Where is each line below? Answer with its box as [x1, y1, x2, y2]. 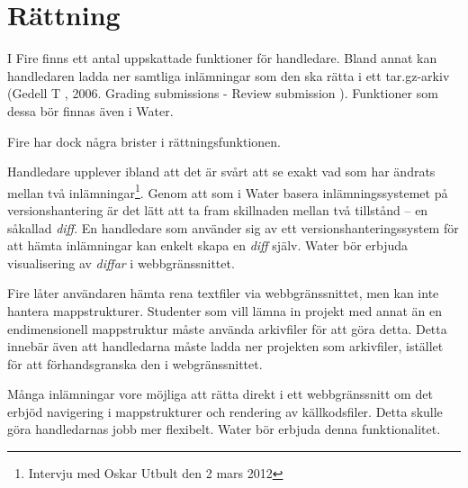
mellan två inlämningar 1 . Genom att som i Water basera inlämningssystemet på [7, 180, 448, 202]
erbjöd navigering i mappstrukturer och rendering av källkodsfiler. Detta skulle [7, 402, 443, 420]
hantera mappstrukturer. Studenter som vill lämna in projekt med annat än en [7, 301, 443, 320]
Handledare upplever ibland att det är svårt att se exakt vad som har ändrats [7, 162, 436, 181]
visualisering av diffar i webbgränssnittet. [7, 253, 235, 272]
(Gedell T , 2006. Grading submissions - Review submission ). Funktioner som [7, 84, 438, 103]
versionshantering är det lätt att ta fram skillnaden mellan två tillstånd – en [7, 200, 428, 219]
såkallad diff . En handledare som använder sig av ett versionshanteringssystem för [7, 218, 459, 237]
